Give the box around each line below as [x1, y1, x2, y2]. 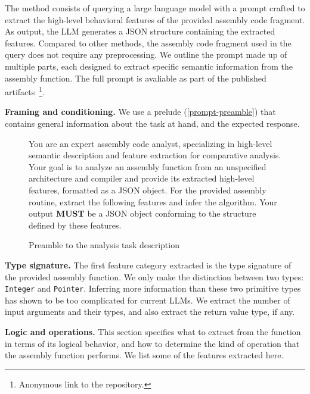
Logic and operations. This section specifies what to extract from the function [5, 325, 301, 337]
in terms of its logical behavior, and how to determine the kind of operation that [5, 337, 300, 349]
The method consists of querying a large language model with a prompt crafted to [5, 2, 305, 14]
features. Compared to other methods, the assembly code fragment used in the [5, 36, 292, 49]
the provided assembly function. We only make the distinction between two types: [5, 270, 304, 283]
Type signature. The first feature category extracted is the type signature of [5, 258, 292, 271]
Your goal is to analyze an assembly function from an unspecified [29, 160, 266, 173]
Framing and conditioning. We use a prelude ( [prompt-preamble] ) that [5, 105, 276, 118]
